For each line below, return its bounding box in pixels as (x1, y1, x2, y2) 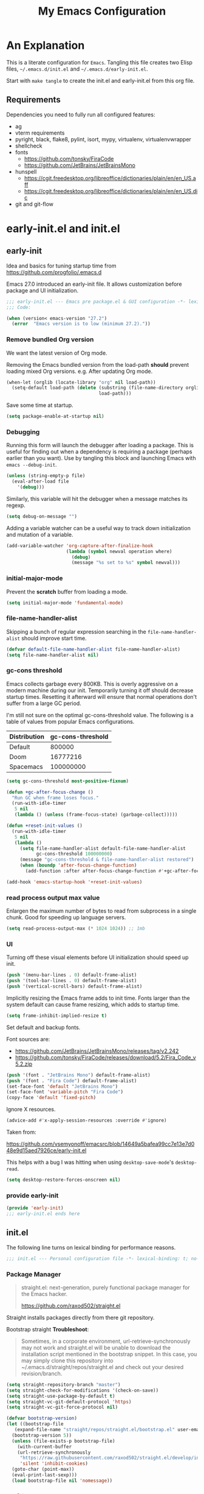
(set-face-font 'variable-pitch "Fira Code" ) (6, 1089, 123, 1095)
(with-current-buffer (17, 1443, 72, 1450)
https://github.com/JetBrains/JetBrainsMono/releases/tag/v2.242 (15, 1047, 179, 1055)
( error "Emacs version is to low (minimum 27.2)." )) (12, 321, 151, 327)
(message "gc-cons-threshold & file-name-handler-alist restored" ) (19, 857, 194, 863)
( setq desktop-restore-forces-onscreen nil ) (6, 1177, 121, 1183)
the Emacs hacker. (21, 1290, 68, 1297)
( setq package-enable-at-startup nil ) (6, 413, 104, 420)
